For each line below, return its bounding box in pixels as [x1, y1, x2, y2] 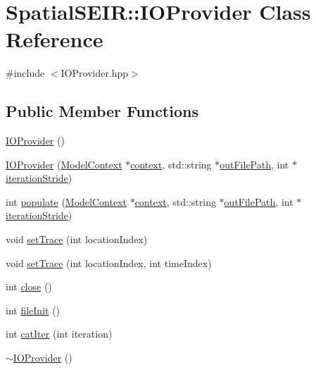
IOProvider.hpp [61, 66, 129, 80]
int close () [6, 279, 52, 294]
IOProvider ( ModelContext [6, 156, 122, 171]
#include [6, 66, 45, 80]
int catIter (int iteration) [6, 326, 113, 341]
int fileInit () [6, 302, 61, 317]
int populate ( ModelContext [6, 194, 127, 209]
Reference [6, 25, 103, 54]
